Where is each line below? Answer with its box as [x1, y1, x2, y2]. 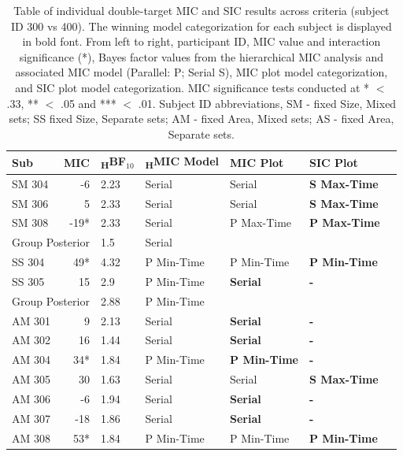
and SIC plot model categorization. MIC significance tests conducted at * [15, 79, 370, 95]
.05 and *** [60, 95, 116, 111]
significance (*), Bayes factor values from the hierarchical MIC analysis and [19, 48, 384, 65]
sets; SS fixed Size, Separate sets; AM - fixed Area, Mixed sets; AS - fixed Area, [9, 110, 394, 127]
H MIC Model [145, 153, 220, 172]
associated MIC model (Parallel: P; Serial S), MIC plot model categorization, [15, 64, 388, 80]
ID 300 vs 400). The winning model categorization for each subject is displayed [10, 17, 392, 34]
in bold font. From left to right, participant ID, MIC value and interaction [22, 33, 381, 50]
